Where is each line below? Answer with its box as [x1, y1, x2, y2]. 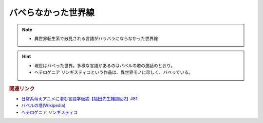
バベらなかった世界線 [9, 7, 95, 18]
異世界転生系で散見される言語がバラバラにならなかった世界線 [34, 35, 158, 41]
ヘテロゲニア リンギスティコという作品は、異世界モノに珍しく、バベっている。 [34, 70, 193, 75]
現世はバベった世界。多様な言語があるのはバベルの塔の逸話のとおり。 [34, 62, 175, 68]
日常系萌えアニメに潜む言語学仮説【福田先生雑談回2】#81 [21, 95, 138, 102]
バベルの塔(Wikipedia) [21, 103, 66, 108]
